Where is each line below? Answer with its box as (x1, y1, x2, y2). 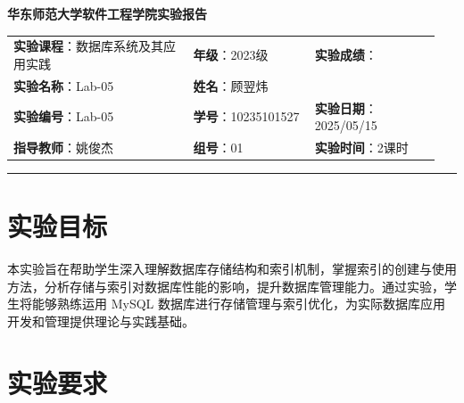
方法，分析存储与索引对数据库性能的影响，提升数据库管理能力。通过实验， (7, 276, 444, 295)
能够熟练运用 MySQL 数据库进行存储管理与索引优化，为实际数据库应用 (31, 294, 445, 313)
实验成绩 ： (314, 45, 377, 64)
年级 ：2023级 (193, 45, 269, 64)
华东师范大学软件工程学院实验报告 (7, 4, 207, 22)
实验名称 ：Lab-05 (13, 76, 114, 95)
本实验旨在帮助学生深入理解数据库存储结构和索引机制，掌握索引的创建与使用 (7, 259, 457, 278)
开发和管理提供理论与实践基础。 (7, 312, 195, 331)
